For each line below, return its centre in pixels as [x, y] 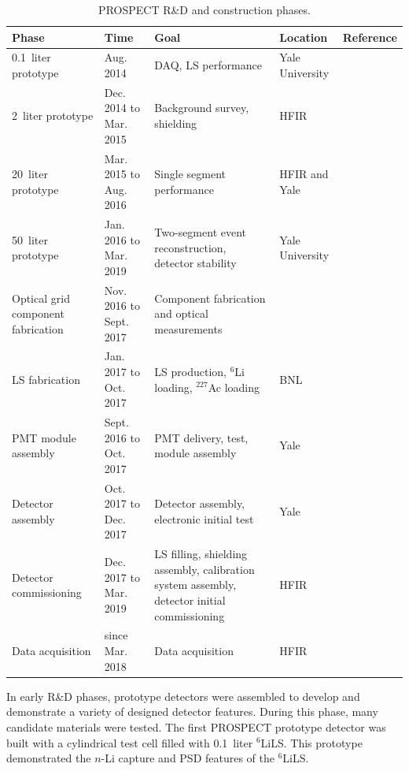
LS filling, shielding [201, 554]
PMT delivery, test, [201, 437]
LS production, [190, 371]
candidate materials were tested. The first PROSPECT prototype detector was [196, 726]
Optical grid [41, 298]
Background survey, [202, 108]
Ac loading [234, 387]
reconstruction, [190, 247]
